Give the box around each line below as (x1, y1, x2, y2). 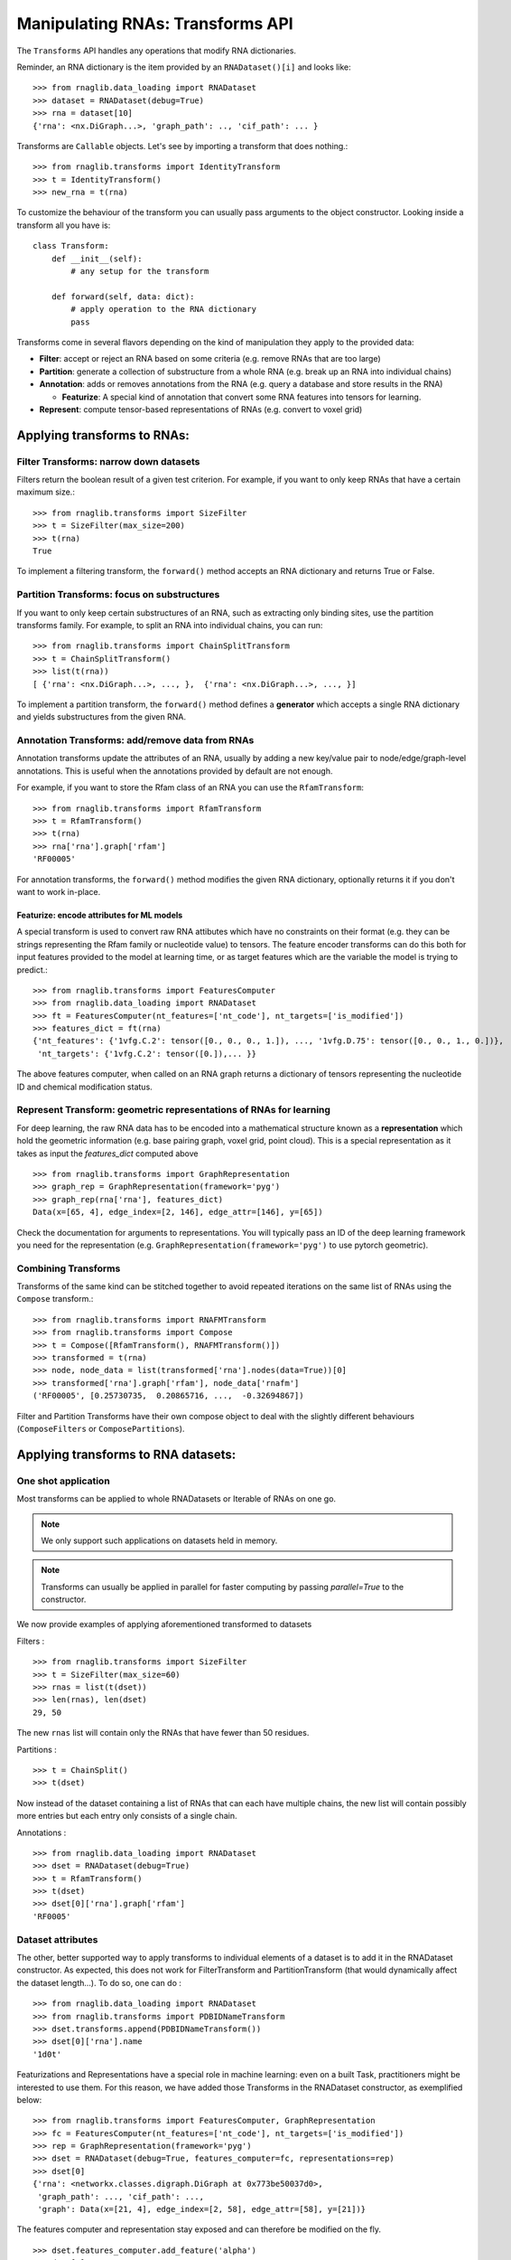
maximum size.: (16, 486, 76, 497)
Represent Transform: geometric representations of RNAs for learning (16, 1104, 331, 1116)
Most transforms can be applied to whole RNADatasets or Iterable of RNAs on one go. (16, 1493, 337, 1504)
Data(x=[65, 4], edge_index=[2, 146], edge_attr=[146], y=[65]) (33, 1207, 324, 1218)
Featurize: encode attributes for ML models (16, 909, 183, 920)
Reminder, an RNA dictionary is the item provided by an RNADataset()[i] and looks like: (16, 61, 351, 72)
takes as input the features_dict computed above (16, 1148, 199, 1159)
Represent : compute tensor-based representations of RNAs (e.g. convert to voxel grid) (39, 403, 363, 415)
